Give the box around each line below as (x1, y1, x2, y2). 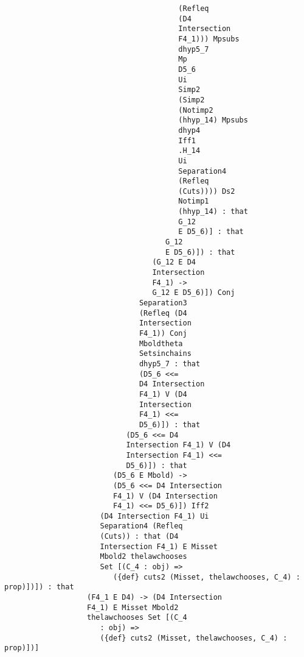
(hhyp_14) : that (178, 207, 248, 216)
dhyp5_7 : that (139, 359, 201, 368)
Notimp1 (178, 197, 209, 206)
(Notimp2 (178, 105, 213, 115)
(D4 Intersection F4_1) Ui (100, 511, 209, 520)
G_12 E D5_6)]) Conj (152, 288, 235, 297)
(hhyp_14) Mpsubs (178, 116, 248, 125)
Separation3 (139, 299, 187, 308)
